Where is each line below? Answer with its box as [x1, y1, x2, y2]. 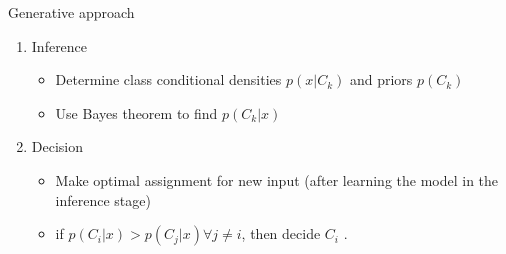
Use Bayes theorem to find [55, 102, 218, 123]
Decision [31, 136, 84, 157]
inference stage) [55, 189, 151, 210]
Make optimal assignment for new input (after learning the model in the [55, 169, 499, 190]
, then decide [241, 223, 321, 244]
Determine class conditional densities [55, 69, 282, 90]
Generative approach [8, 2, 135, 22]
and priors [349, 69, 413, 90]
